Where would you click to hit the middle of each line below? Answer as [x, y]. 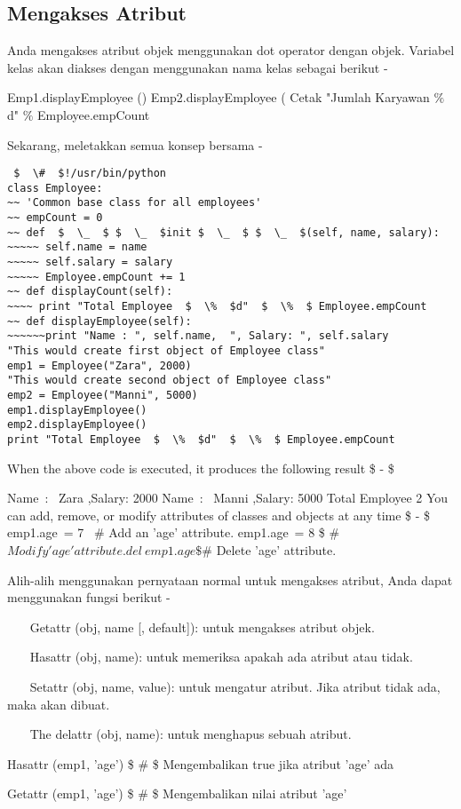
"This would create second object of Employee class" [170, 381]
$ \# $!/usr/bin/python [90, 174]
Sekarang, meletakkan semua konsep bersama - [135, 144]
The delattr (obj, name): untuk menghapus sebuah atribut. [191, 734]
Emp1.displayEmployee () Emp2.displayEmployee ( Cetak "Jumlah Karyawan [219, 97]
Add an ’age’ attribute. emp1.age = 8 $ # [224, 532]
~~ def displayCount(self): [90, 292]
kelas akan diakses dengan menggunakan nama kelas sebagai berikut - [198, 67]
